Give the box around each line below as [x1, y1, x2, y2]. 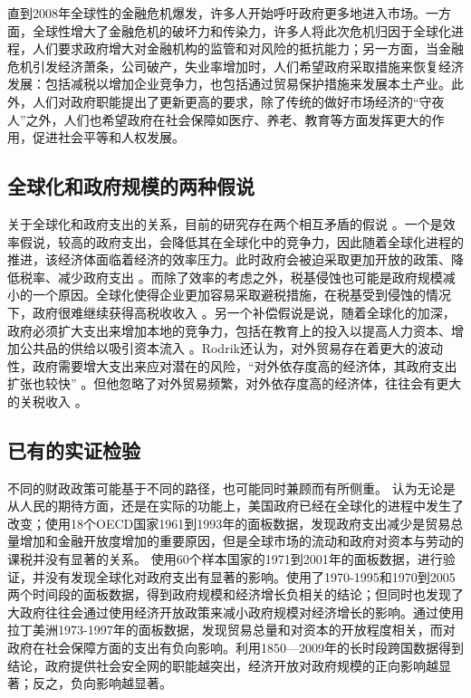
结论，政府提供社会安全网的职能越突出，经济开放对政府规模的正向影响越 [7, 655, 438, 674]
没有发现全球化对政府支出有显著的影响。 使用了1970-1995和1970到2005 [44, 567, 456, 586]
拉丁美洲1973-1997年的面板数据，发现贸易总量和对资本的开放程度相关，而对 [7, 620, 456, 639]
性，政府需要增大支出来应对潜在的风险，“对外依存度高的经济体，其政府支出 [7, 356, 457, 375]
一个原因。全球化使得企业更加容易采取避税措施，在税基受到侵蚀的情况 [32, 285, 451, 304]
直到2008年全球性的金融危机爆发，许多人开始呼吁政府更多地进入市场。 [7, 4, 426, 22]
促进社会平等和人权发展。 [32, 128, 185, 147]
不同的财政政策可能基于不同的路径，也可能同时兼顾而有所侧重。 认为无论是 [7, 478, 456, 497]
